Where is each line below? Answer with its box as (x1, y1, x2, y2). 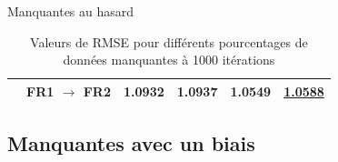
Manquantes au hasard (7, 2, 134, 20)
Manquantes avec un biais (7, 129, 255, 157)
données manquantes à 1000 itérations (63, 50, 275, 69)
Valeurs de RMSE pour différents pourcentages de (30, 32, 308, 51)
